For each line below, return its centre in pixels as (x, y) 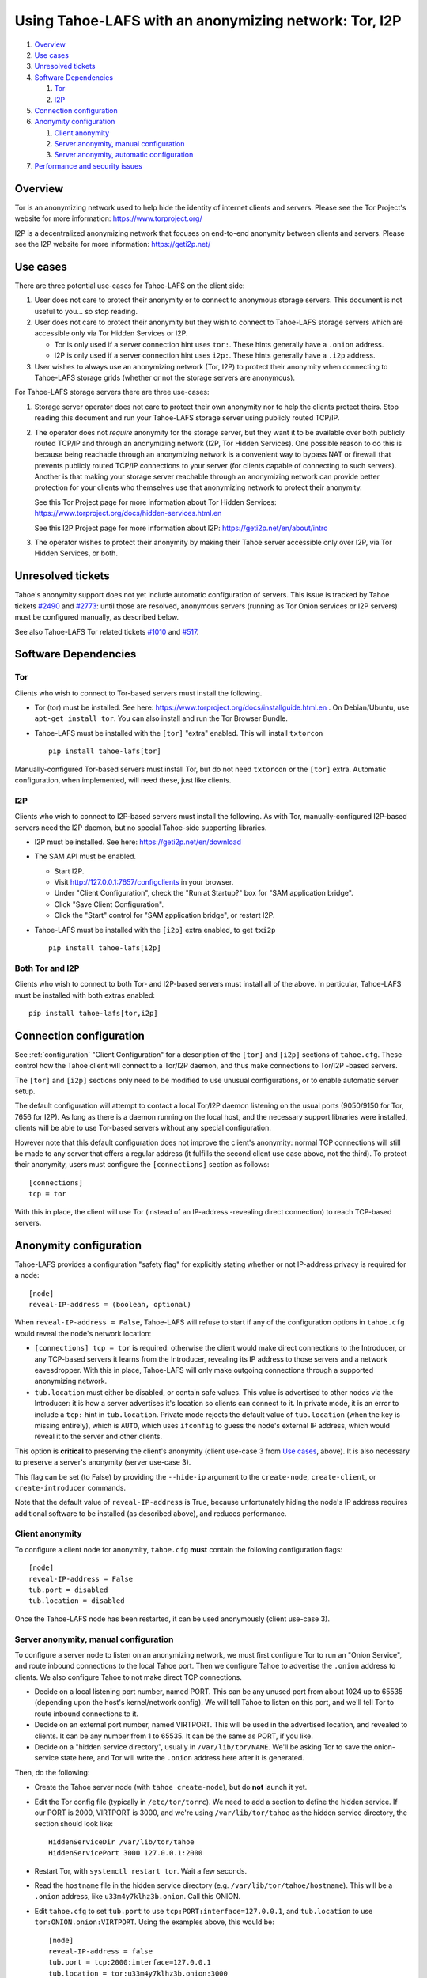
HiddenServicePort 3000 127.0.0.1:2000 (126, 1853)
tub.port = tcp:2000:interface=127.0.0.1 (130, 1963)
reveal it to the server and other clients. (98, 1437)
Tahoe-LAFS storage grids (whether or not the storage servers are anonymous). (165, 377)
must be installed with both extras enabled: (85, 995)
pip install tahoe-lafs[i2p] (105, 948)
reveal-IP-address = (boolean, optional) (110, 1305)
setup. (25, 1091)
